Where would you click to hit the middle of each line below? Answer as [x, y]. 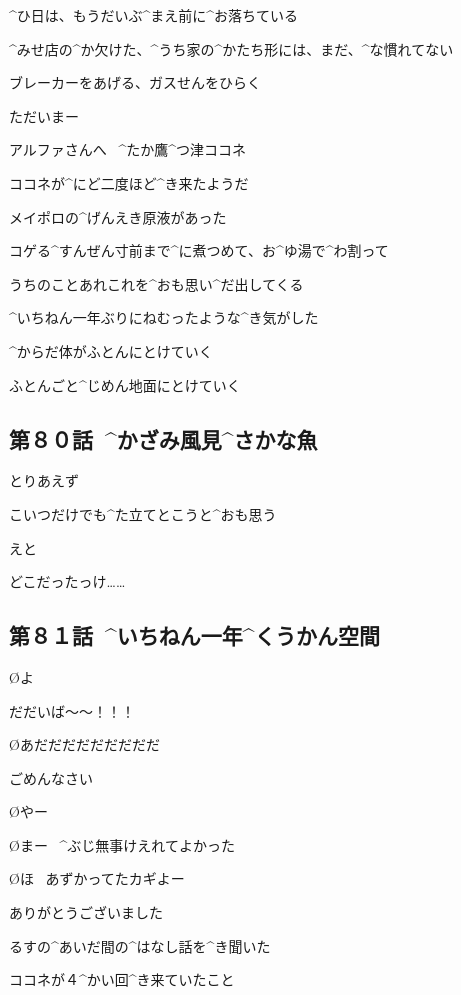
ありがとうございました [86, 912]
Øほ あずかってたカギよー [97, 878]
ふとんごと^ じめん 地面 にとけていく [125, 384]
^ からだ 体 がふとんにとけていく [111, 350]
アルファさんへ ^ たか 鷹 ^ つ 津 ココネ [128, 149]
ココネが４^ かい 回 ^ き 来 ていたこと [122, 979]
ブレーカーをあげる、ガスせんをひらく [135, 82]
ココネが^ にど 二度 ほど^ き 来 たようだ [129, 182]
